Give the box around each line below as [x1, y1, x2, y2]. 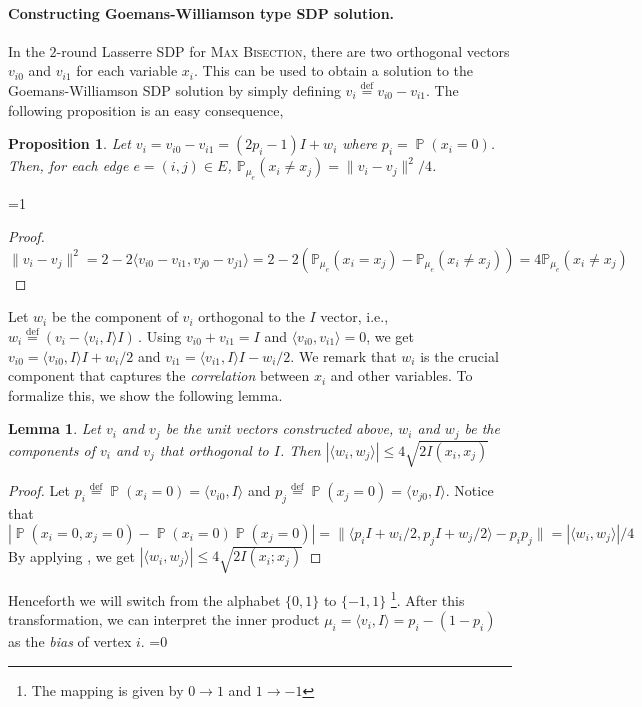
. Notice [445, 480, 494, 501]
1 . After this [390, 587, 465, 610]
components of [8, 439, 95, 460]
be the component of [51, 306, 178, 327]
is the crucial [420, 345, 499, 366]
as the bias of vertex [8, 631, 132, 652]
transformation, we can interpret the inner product [8, 609, 320, 630]
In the [8, 40, 45, 61]
